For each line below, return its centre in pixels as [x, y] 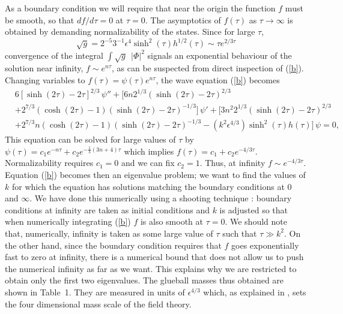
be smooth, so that [40, 19]
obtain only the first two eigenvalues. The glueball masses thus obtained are [144, 280]
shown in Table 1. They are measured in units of [95, 292]
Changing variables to [45, 80]
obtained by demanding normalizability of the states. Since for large [130, 31]
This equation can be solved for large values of [90, 139]
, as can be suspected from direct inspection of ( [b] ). [208, 68]
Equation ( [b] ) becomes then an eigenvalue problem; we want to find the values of [155, 174]
